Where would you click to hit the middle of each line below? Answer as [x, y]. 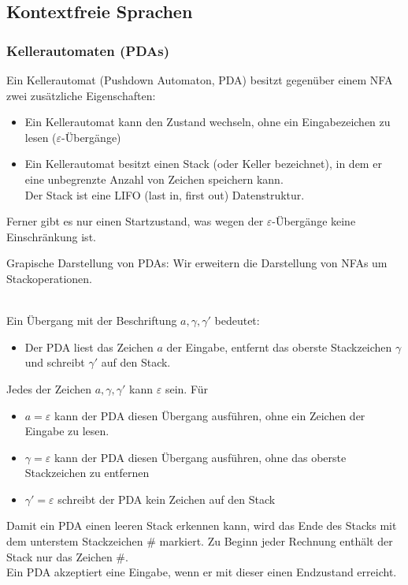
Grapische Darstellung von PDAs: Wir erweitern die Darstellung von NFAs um [197, 263]
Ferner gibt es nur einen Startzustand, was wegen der [135, 221]
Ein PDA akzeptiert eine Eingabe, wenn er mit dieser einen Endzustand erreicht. [202, 572]
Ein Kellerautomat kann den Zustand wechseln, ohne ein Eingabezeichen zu [208, 122]
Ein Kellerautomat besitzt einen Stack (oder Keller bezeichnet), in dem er [203, 164]
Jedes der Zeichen [49, 388]
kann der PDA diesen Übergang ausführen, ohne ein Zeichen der [210, 415]
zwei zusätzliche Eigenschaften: [81, 95]
